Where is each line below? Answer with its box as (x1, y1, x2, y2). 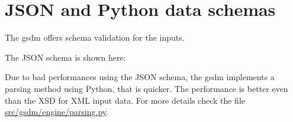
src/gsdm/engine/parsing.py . (5, 105, 108, 118)
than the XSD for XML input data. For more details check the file (5, 94, 246, 106)
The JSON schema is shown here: (5, 51, 126, 63)
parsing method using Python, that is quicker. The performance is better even (5, 82, 288, 94)
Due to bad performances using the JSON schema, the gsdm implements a (5, 71, 275, 83)
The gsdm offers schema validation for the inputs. (5, 31, 185, 44)
